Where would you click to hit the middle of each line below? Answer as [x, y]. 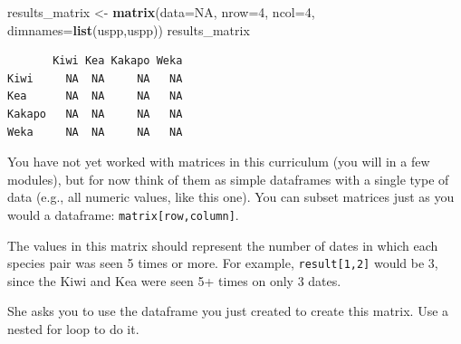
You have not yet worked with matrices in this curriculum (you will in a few [219, 162]
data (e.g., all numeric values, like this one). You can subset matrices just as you [231, 197]
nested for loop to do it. [73, 329]
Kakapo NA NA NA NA [95, 114]
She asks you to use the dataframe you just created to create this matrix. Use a [228, 311]
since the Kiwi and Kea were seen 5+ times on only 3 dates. [174, 280]
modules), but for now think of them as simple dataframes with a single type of [228, 179]
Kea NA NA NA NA [95, 96]
